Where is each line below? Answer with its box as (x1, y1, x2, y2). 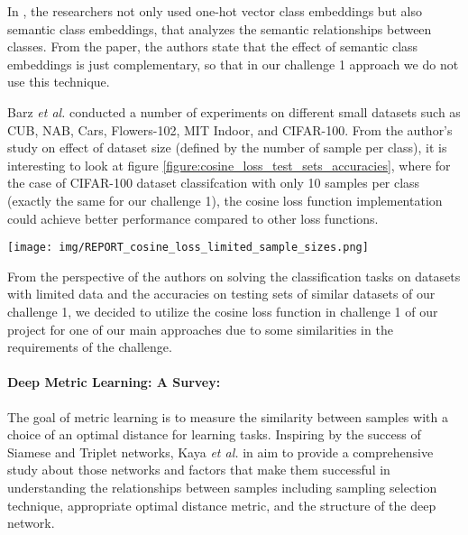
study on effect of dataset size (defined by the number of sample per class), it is (7, 138, 447, 157)
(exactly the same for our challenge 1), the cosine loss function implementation (7, 190, 443, 209)
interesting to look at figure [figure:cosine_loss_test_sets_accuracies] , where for (7, 155, 451, 174)
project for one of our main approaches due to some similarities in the (7, 319, 393, 338)
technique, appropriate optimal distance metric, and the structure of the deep (7, 495, 436, 514)
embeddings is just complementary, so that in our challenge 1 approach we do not (7, 54, 459, 73)
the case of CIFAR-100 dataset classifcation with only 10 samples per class (7, 173, 420, 192)
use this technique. (7, 72, 110, 91)
